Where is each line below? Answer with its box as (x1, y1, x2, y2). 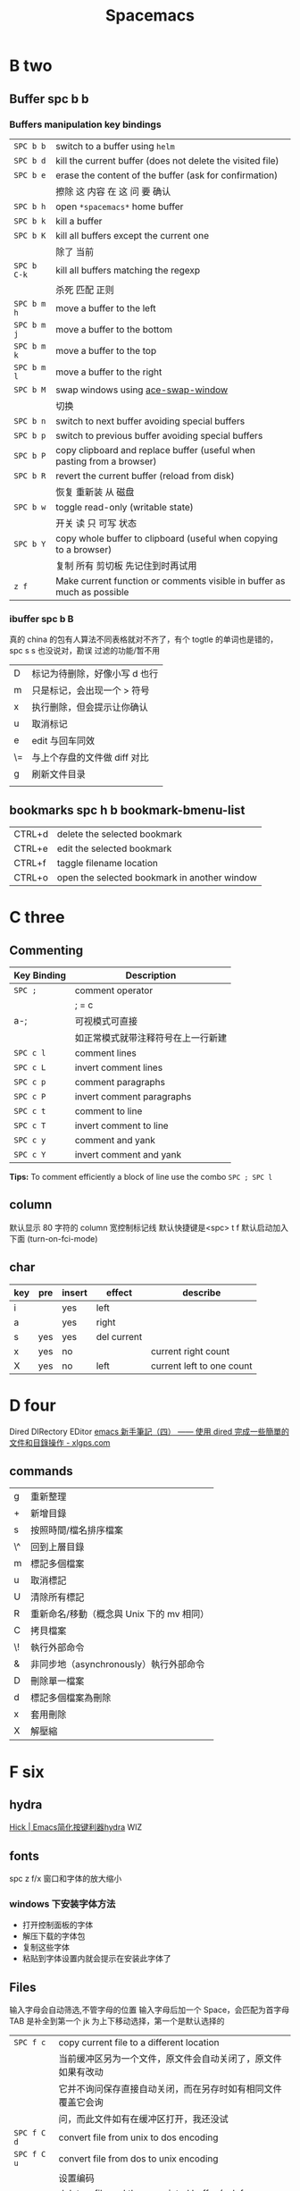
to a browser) (54, 543, 112, 555)
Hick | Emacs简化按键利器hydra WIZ (9, 1822, 143, 1833)
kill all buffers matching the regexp (54, 264, 201, 276)
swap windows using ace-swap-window (54, 383, 229, 396)
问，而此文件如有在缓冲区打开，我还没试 (58, 2113, 229, 2126)
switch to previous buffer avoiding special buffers (54, 429, 263, 442)
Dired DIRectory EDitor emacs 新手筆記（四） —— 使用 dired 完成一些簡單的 (9, 1426, 290, 1437)
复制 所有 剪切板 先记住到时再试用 (54, 560, 197, 572)
